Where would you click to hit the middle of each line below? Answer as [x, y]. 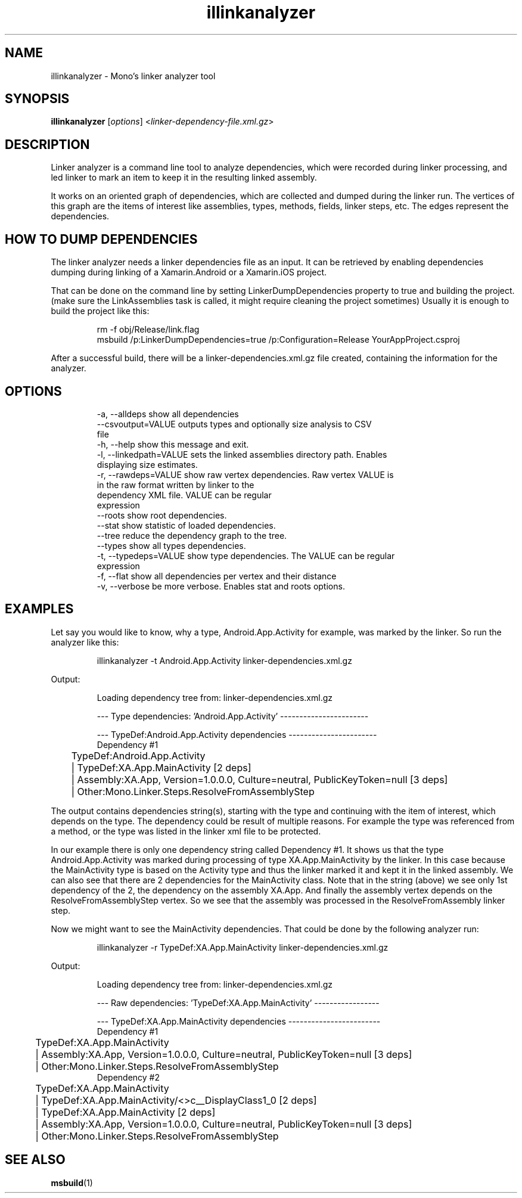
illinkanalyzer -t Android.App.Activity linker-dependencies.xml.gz [224, 660]
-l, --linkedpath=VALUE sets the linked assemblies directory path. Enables [242, 454]
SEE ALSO [35, 1160]
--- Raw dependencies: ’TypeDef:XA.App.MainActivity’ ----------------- [238, 1003]
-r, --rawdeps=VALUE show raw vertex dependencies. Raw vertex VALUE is [245, 474]
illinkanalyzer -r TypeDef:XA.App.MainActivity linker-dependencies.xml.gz [243, 947]
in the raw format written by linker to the [175, 485]
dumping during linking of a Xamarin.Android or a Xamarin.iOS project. [189, 272]
